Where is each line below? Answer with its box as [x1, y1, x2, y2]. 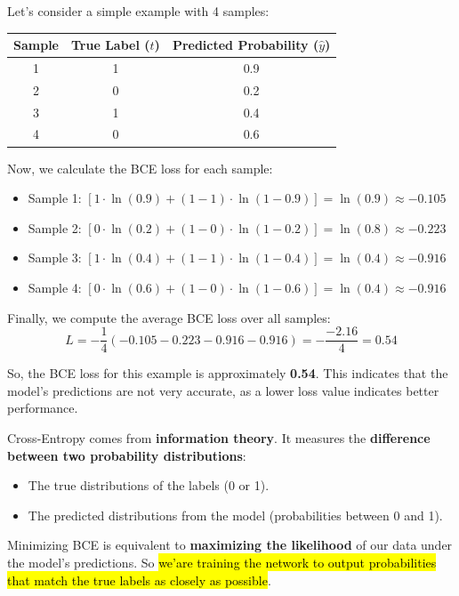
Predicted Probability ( [172, 36, 319, 54]
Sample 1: [28, 189, 82, 207]
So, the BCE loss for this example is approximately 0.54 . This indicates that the [7, 364, 448, 383]
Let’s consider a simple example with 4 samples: [7, 2, 270, 20]
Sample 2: [28, 218, 82, 237]
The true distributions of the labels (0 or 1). [28, 476, 270, 495]
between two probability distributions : [7, 446, 246, 464]
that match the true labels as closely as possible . [7, 570, 271, 589]
